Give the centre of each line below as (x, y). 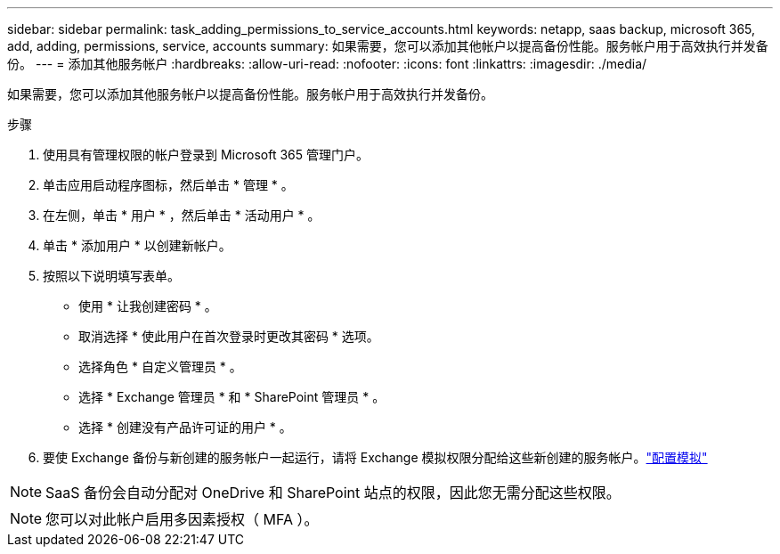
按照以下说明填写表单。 (111, 276)
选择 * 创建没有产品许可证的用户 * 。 (185, 427)
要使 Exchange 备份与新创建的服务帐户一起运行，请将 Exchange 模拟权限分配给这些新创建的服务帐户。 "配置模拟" (375, 457)
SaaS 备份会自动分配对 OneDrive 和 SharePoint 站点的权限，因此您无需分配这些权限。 (333, 493)
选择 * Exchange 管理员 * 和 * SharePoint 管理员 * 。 (232, 397)
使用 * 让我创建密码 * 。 (148, 306)
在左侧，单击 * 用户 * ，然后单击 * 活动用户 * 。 (182, 215)
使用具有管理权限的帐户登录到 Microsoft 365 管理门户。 (206, 155)
